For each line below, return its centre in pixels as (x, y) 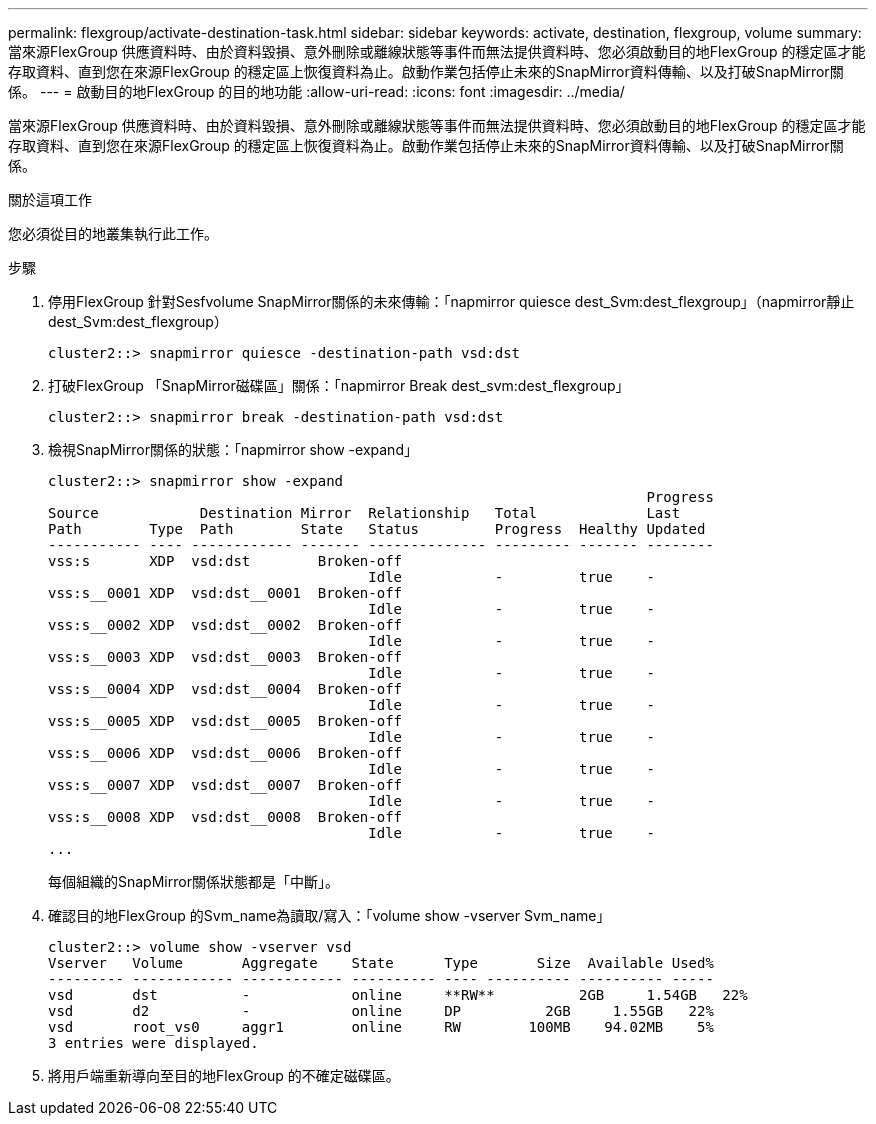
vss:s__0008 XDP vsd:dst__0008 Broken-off (225, 817)
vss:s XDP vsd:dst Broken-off (225, 561)
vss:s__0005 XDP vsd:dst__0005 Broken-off (225, 721)
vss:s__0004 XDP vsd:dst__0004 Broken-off (225, 689)
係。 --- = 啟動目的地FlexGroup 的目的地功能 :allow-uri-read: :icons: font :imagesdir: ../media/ (316, 91)
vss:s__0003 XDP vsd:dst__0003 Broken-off (225, 657)
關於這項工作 (50, 199)
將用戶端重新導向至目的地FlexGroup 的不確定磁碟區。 (224, 1075)
